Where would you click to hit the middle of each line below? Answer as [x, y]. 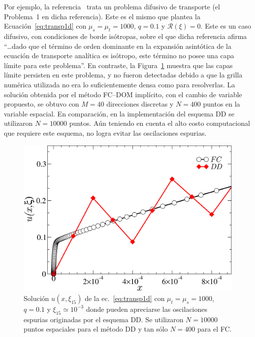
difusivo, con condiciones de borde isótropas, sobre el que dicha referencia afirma [126, 36]
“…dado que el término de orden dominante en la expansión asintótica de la [118, 46]
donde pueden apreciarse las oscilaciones [147, 309]
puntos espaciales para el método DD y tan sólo [96, 329]
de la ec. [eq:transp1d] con [125, 298]
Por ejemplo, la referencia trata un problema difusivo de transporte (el [112, 6]
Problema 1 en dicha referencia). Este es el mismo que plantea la [102, 16]
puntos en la [222, 104]
